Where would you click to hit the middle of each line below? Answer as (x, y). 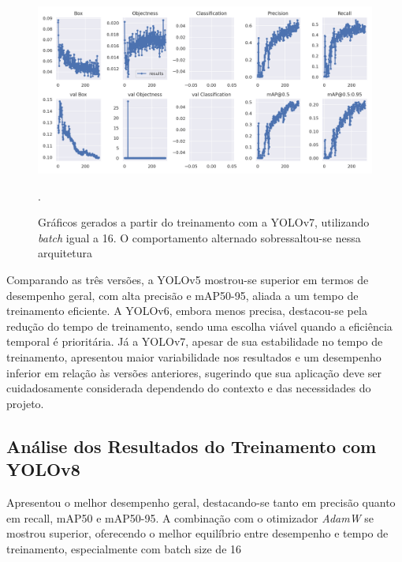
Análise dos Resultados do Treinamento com (192, 446)
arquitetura (65, 253)
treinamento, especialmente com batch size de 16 (124, 548)
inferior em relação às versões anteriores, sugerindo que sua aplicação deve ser (194, 372)
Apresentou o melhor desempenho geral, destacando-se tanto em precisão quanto (201, 502)
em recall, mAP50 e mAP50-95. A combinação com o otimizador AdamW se (190, 517)
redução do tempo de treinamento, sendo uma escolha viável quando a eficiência (199, 326)
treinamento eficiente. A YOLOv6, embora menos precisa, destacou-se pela (187, 311)
